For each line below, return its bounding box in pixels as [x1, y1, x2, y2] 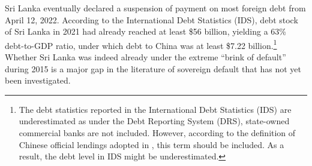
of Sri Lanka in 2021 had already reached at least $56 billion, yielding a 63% [5, 25, 287, 38]
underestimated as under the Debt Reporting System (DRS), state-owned [19, 115, 290, 127]
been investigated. [5, 74, 71, 87]
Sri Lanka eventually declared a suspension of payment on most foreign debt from [5, 2, 306, 14]
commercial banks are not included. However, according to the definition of [19, 127, 296, 139]
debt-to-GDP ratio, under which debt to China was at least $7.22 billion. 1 [5, 37, 277, 51]
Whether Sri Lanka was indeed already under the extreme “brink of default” [5, 51, 286, 63]
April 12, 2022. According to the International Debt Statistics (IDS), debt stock [5, 13, 298, 26]
